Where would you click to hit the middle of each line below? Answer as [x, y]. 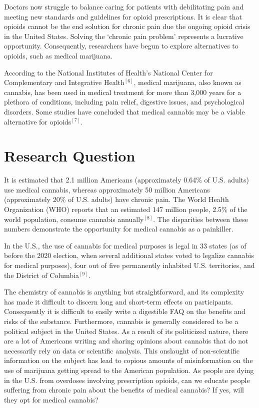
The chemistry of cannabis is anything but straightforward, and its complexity [124, 292]
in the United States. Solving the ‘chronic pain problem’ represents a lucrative [124, 36]
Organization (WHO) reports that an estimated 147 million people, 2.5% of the [126, 209]
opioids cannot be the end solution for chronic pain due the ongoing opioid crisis [127, 26]
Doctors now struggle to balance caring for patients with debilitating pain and [124, 6]
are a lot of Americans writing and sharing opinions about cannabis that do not [126, 341]
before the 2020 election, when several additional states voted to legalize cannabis [129, 255]
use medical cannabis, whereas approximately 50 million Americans [107, 189]
